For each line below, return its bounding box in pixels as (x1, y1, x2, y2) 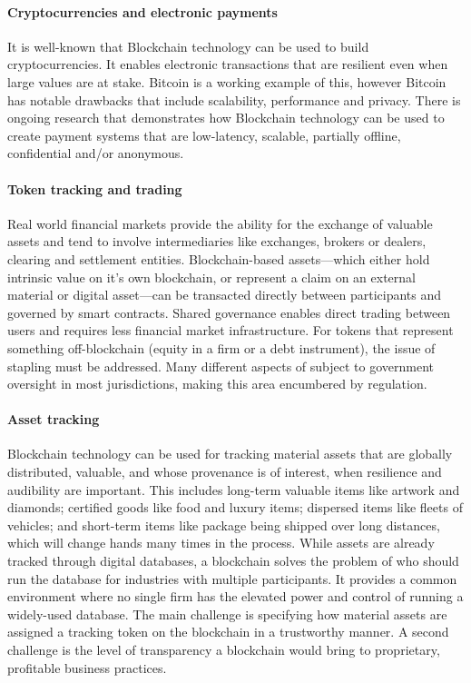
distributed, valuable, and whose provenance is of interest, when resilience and (7, 462, 442, 481)
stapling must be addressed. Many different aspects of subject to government (7, 356, 435, 375)
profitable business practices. (7, 658, 167, 677)
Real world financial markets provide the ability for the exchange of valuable (7, 213, 433, 233)
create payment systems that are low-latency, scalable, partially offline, (7, 125, 401, 144)
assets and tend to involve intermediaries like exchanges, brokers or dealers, (7, 232, 427, 251)
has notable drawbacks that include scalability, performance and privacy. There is (7, 90, 461, 109)
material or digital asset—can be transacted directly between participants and (7, 285, 442, 304)
